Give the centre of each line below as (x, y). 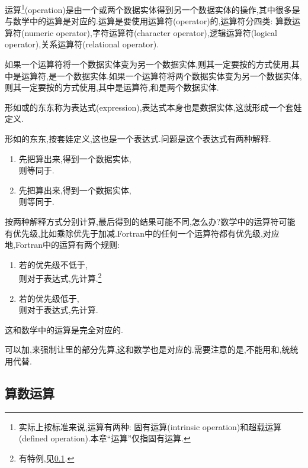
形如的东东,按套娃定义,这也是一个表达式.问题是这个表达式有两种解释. (138, 138)
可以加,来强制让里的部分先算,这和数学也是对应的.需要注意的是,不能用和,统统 (152, 349)
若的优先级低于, (49, 298)
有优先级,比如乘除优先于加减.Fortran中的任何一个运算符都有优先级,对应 (142, 233)
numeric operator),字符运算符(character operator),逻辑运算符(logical (151, 32)
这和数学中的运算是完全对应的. (64, 329)
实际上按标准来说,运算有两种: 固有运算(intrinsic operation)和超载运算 (150, 426)
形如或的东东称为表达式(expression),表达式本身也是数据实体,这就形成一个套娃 (153, 107)
